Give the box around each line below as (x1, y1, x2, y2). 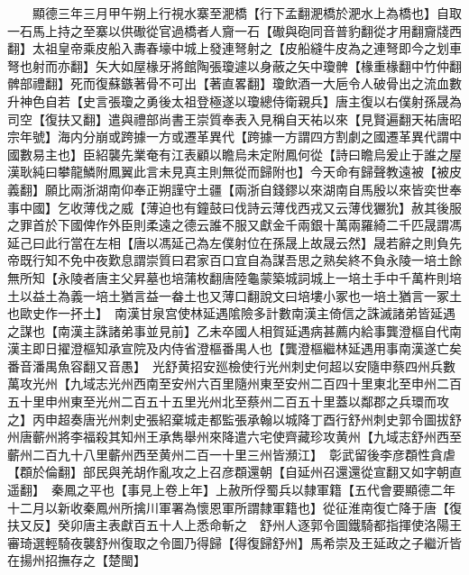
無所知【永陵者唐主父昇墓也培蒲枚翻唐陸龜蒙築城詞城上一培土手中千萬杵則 (7, 268, 449, 287)
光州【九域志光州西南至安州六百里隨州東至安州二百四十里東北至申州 (32, 374, 437, 393)
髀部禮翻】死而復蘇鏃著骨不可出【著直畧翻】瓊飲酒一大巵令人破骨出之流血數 (7, 74, 462, 93)
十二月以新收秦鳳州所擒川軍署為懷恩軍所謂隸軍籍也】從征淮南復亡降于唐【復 (7, 497, 462, 516)
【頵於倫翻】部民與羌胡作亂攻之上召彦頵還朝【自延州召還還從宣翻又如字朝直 (7, 462, 462, 481)
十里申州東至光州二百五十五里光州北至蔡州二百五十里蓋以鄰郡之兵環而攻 (19, 392, 449, 411)
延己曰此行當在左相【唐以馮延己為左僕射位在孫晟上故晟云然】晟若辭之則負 (7, 233, 449, 251)
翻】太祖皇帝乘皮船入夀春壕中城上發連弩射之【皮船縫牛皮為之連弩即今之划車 (7, 39, 462, 58)
